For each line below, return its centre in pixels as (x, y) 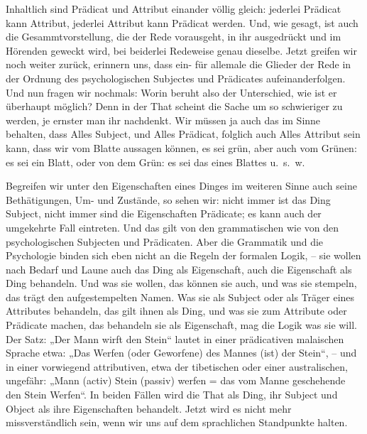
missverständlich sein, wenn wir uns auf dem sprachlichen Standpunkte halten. (177, 422)
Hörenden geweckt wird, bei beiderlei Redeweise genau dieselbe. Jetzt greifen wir (181, 50)
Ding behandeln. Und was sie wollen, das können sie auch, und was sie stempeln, (181, 283)
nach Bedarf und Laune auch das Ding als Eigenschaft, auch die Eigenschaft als (179, 269)
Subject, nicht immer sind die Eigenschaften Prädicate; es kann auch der (164, 213)
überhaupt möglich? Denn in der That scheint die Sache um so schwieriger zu (174, 106)
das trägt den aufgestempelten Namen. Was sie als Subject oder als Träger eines (180, 297)
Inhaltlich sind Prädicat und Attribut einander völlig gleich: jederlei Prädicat (174, 9)
